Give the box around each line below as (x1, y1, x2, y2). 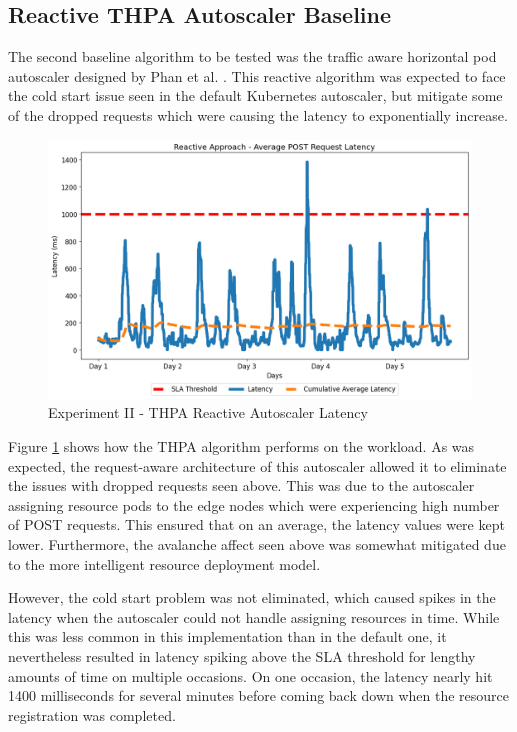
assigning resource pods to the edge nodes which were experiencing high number (8, 494, 500, 515)
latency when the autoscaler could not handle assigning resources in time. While (8, 606, 500, 627)
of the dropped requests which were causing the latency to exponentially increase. (8, 104, 508, 125)
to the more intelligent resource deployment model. (8, 553, 321, 574)
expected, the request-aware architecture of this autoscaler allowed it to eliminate (8, 455, 507, 476)
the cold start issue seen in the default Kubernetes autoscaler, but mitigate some (8, 85, 503, 106)
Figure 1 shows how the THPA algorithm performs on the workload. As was (8, 435, 475, 456)
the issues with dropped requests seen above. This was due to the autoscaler (8, 475, 475, 496)
